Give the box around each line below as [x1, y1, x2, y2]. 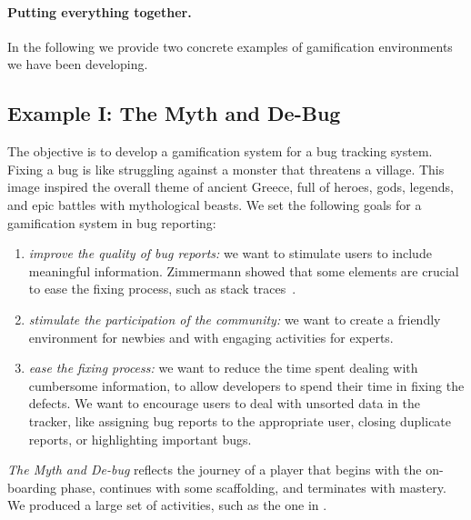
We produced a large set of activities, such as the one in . [7, 495, 327, 515]
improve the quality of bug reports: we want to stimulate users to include [28, 244, 432, 263]
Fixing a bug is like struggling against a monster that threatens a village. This [7, 159, 445, 178]
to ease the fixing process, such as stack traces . [28, 279, 296, 298]
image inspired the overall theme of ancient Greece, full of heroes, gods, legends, [7, 177, 454, 196]
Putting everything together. [7, 2, 192, 21]
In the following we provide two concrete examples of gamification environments [7, 36, 453, 55]
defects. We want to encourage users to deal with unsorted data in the [28, 394, 420, 413]
